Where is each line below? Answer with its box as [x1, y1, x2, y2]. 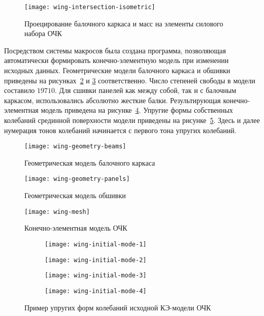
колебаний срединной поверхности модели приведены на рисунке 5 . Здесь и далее [4, 115, 260, 125]
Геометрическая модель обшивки [24, 190, 126, 201]
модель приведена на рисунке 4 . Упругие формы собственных [41, 105, 233, 115]
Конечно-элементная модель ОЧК [24, 223, 127, 233]
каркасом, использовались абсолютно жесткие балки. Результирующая [4, 94, 221, 105]
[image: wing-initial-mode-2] [45, 256, 147, 264]
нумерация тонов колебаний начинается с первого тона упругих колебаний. [4, 124, 237, 135]
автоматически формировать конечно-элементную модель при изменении [4, 55, 229, 66]
